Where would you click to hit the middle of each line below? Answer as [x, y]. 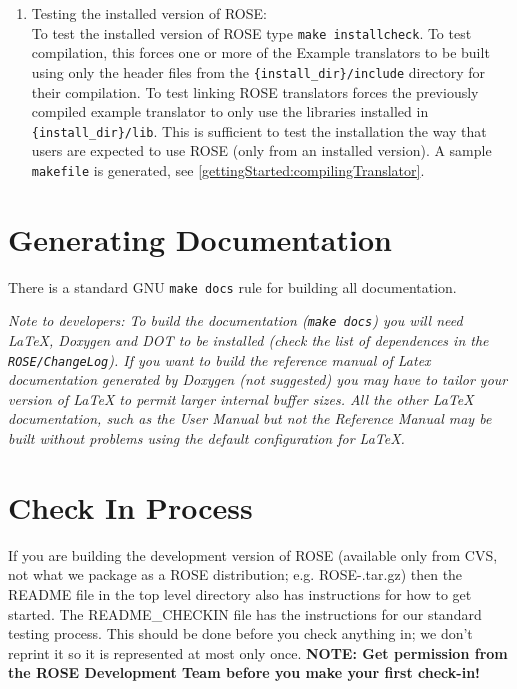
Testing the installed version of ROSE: [149, 13]
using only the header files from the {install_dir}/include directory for [258, 71]
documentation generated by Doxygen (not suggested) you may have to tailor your [258, 379]
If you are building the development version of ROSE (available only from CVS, [253, 554]
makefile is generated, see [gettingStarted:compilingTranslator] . [228, 169]
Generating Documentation [200, 238]
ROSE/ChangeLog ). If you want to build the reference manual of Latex [219, 359]
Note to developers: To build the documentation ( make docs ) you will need [235, 320]
